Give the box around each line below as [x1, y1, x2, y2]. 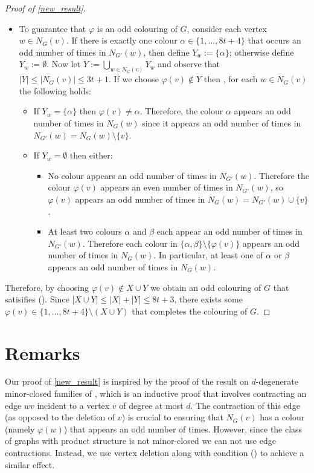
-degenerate [255, 375, 298, 388]
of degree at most [119, 399, 184, 411]
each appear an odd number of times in [156, 225, 303, 238]
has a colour [260, 411, 305, 423]
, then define [143, 45, 190, 58]
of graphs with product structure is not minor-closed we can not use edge [5, 434, 276, 447]
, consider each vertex [187, 22, 267, 34]
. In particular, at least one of [153, 249, 263, 261]
